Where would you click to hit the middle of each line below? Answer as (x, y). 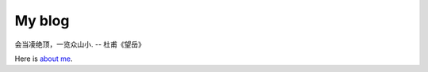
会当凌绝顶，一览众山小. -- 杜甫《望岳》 (80, 44)
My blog (42, 21)
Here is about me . (44, 59)
